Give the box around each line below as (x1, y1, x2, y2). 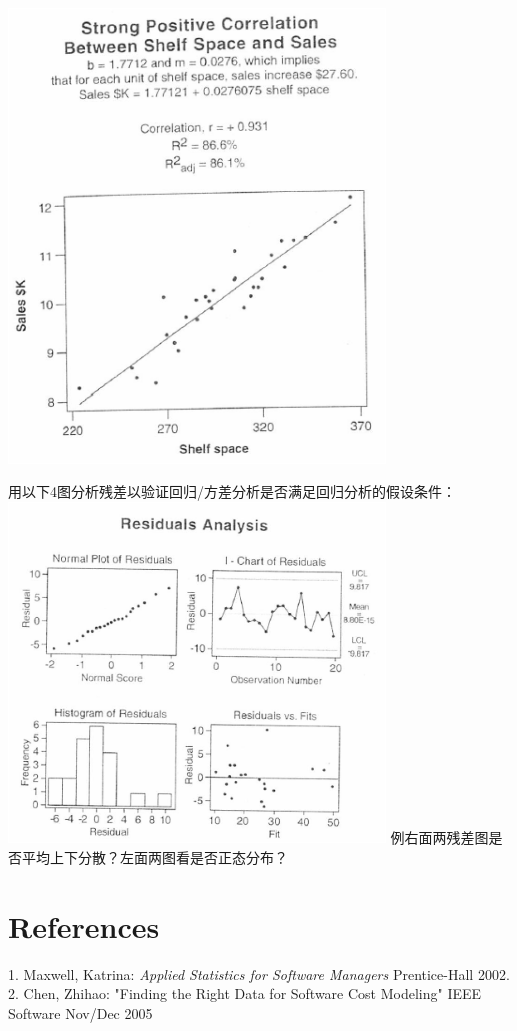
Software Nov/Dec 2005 (8, 1002, 153, 1023)
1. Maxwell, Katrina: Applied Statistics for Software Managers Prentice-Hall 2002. (8, 963, 510, 984)
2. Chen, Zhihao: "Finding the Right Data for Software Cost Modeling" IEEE (8, 983, 482, 1004)
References (8, 905, 160, 946)
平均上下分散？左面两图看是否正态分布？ (21, 847, 288, 868)
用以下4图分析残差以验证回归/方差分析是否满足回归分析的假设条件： (8, 481, 456, 502)
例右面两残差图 (390, 827, 489, 848)
